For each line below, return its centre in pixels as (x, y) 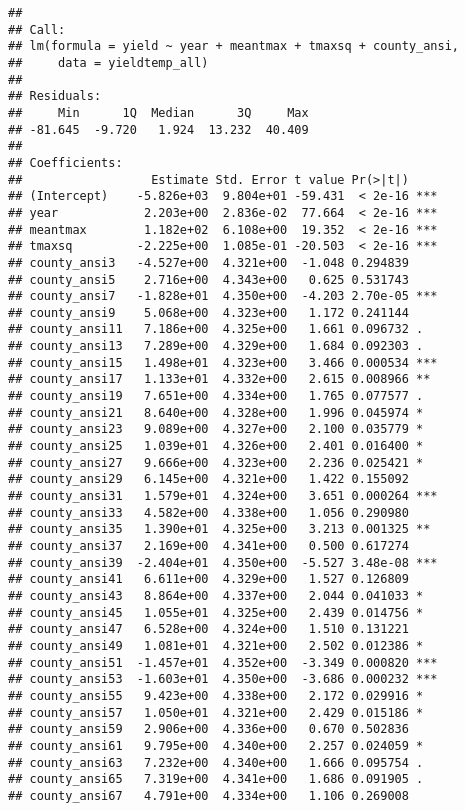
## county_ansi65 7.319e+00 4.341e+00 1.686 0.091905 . (216, 779)
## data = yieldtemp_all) (108, 62)
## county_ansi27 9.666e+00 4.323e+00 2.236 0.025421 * (216, 462)
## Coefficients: (65, 162)
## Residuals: (55, 96)
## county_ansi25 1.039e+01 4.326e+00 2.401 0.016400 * (216, 446)
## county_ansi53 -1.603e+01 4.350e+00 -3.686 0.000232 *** (223, 679)
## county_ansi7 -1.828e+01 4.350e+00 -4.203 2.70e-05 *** (223, 296)
